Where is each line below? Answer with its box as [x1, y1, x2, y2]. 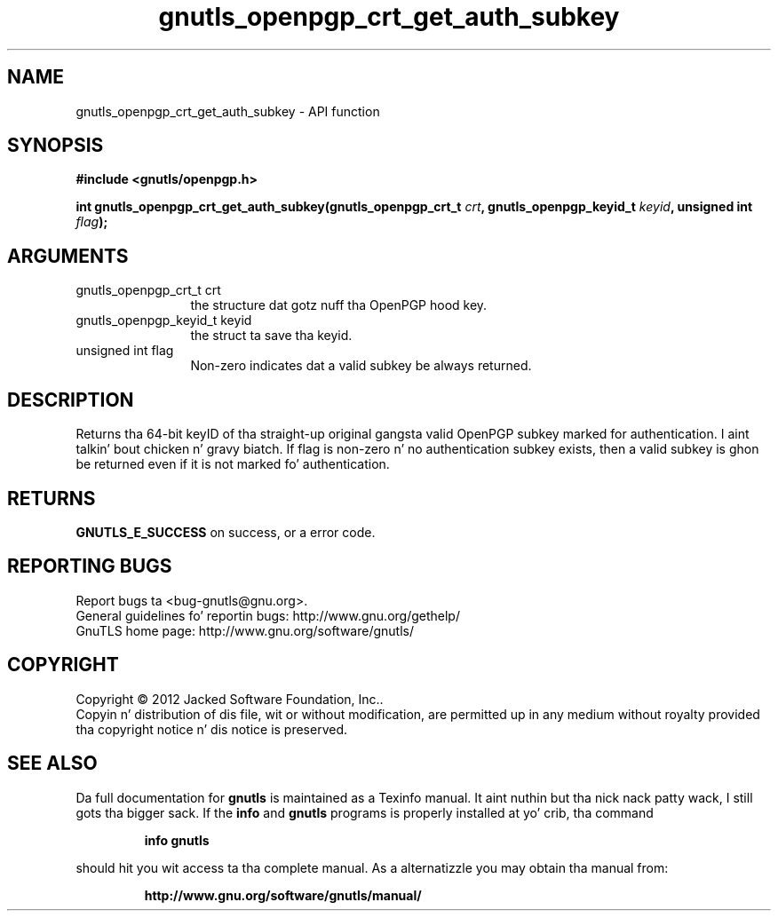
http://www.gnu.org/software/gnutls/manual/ [144, 887, 422, 903]
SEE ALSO [7, 752, 98, 775]
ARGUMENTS [7, 244, 129, 267]
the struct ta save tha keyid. [190, 328, 353, 344]
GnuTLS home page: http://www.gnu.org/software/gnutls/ [75, 622, 414, 638]
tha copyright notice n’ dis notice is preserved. [75, 721, 348, 737]
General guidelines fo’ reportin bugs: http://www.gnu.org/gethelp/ [75, 607, 460, 623]
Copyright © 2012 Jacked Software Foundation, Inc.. [75, 691, 384, 707]
